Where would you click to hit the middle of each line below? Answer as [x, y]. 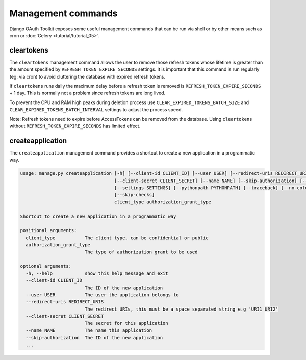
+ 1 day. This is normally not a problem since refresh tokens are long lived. [87, 93]
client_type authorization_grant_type [163, 202]
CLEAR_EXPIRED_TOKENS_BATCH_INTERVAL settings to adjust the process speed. [96, 110]
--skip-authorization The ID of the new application [94, 338]
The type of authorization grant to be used [141, 252]
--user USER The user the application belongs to [102, 295]
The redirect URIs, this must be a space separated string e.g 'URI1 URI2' [181, 309]
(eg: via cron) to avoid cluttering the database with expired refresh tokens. [87, 76]
